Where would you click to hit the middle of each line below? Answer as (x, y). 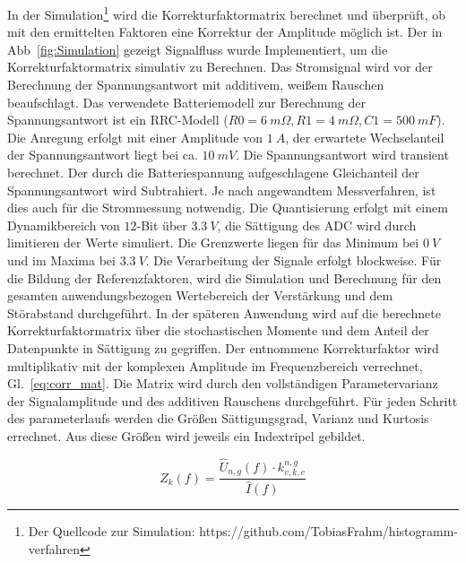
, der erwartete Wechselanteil (365, 137)
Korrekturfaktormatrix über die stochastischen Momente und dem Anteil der (218, 330)
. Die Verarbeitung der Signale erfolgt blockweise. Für (293, 260)
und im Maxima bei (61, 260)
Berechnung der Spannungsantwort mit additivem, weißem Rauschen (196, 85)
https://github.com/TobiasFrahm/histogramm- (328, 531)
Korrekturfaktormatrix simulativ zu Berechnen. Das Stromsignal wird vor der (220, 67)
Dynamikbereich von (64, 225)
